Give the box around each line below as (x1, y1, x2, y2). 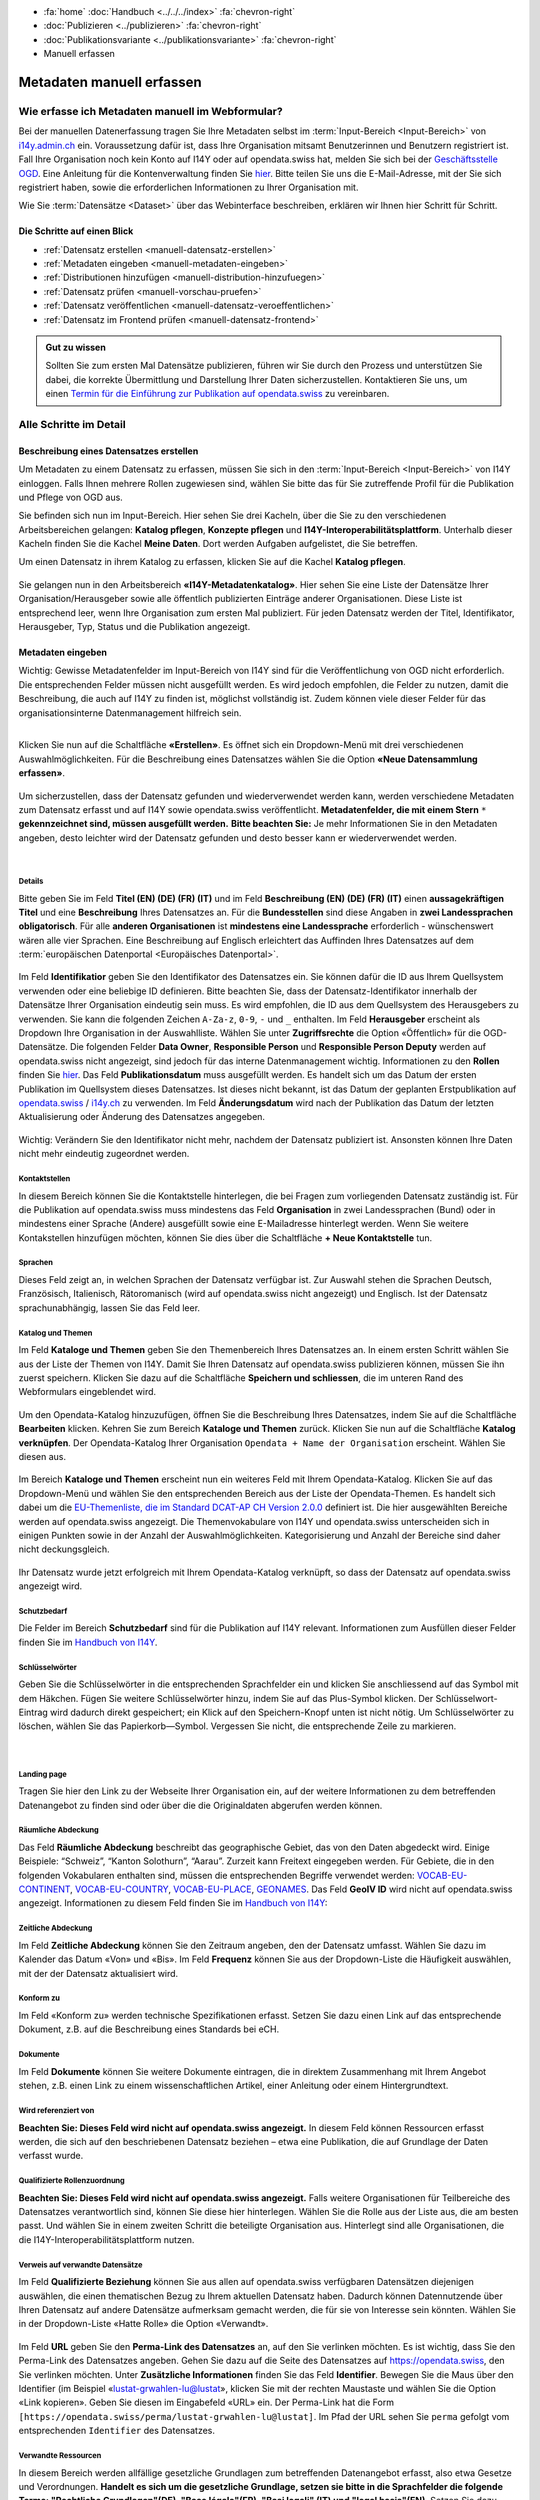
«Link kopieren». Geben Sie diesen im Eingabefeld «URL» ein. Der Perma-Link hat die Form (18, 2396, 395, 2409)
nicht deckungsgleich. (18, 1543, 110, 1555)
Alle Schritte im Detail (18, 417, 126, 431)
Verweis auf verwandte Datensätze (18, 2260, 143, 2270)
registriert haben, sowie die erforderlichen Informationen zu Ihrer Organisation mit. (18, 181, 359, 193)
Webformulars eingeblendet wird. (18, 1386, 157, 1398)
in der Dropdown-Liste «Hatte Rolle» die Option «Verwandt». (18, 2318, 269, 2330)
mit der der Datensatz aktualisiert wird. (18, 1967, 179, 1979)
